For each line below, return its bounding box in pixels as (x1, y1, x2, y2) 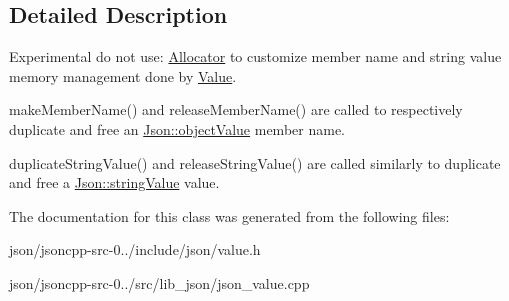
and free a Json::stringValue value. (9, 172, 220, 193)
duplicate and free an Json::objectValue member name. (9, 118, 345, 139)
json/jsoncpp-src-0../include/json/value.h (9, 239, 261, 260)
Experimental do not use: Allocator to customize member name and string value (9, 46, 502, 67)
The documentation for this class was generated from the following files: (9, 205, 450, 226)
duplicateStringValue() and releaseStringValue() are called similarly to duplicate (9, 152, 501, 173)
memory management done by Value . (9, 65, 237, 86)
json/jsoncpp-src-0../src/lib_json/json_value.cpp (9, 272, 310, 293)
